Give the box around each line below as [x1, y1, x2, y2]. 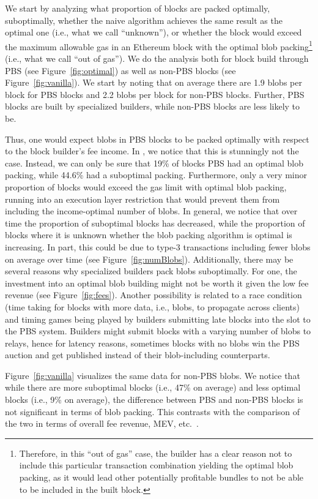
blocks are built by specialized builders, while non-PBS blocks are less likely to [5, 100, 300, 113]
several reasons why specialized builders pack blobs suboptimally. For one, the [5, 265, 297, 277]
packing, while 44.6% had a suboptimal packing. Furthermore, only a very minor [5, 168, 308, 181]
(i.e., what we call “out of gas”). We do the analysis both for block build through [5, 52, 309, 65]
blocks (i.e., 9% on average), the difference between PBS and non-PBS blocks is [5, 393, 303, 406]
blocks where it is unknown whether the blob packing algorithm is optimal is [5, 228, 292, 241]
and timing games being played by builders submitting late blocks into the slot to [5, 312, 311, 325]
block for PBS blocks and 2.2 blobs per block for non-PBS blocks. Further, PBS [5, 88, 305, 100]
